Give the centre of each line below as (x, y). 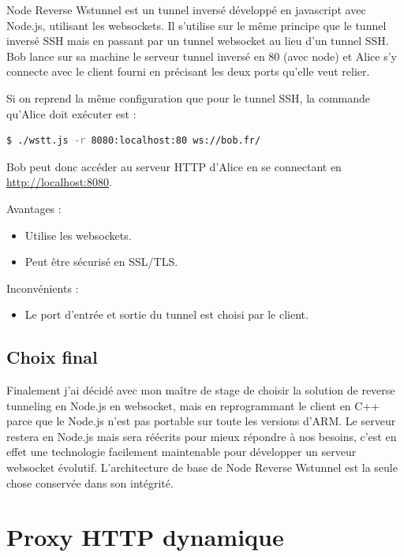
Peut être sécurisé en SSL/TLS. (101, 262)
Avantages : (34, 208)
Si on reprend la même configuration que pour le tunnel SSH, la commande (189, 97)
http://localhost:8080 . (59, 182)
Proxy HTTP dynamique (145, 537)
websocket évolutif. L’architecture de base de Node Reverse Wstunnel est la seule (202, 467)
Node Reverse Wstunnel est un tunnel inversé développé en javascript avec (186, 9)
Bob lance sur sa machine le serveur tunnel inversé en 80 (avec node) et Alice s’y (202, 56)
